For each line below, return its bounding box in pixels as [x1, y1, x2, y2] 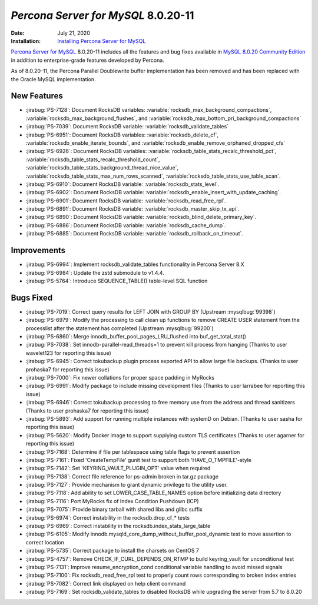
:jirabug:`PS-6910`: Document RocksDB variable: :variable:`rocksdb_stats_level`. [25, 180, 220, 188]
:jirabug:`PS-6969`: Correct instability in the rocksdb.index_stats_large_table [25, 523, 211, 530]
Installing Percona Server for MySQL [57, 37, 146, 44]
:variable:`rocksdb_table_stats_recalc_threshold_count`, [25, 156, 160, 163]
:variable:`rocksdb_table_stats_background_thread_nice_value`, [25, 164, 179, 171]
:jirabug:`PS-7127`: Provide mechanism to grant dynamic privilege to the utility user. [25, 481, 228, 488]
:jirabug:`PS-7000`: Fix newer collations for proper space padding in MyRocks [25, 374, 215, 381]
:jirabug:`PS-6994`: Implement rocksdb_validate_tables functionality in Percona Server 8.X [25, 261, 244, 268]
